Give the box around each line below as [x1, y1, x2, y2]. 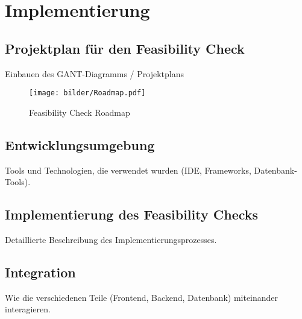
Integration [5, 263, 76, 281]
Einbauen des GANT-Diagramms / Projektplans [5, 67, 184, 80]
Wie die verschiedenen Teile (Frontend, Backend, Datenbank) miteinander [5, 291, 278, 303]
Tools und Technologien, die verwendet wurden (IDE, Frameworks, [5, 163, 251, 176]
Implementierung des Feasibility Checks [5, 205, 259, 224]
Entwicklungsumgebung [5, 135, 155, 154]
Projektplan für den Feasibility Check [5, 39, 245, 57]
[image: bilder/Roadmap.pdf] [29, 89, 146, 98]
